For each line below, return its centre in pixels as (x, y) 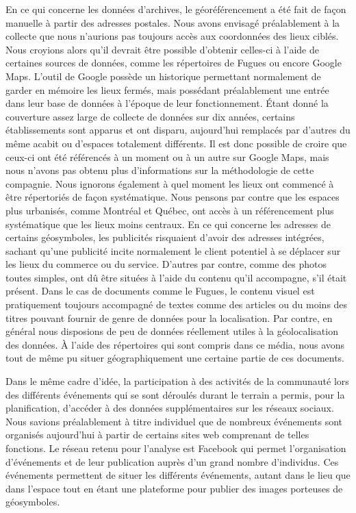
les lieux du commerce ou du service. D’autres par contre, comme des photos (166, 264)
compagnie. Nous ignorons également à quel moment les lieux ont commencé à (170, 183)
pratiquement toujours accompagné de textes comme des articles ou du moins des (177, 304)
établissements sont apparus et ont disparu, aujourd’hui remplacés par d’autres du (178, 130)
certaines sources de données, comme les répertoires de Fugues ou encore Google (174, 63)
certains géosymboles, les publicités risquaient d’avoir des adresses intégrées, (165, 237)
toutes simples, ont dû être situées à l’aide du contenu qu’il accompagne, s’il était (176, 277)
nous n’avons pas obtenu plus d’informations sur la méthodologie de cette (160, 170)
